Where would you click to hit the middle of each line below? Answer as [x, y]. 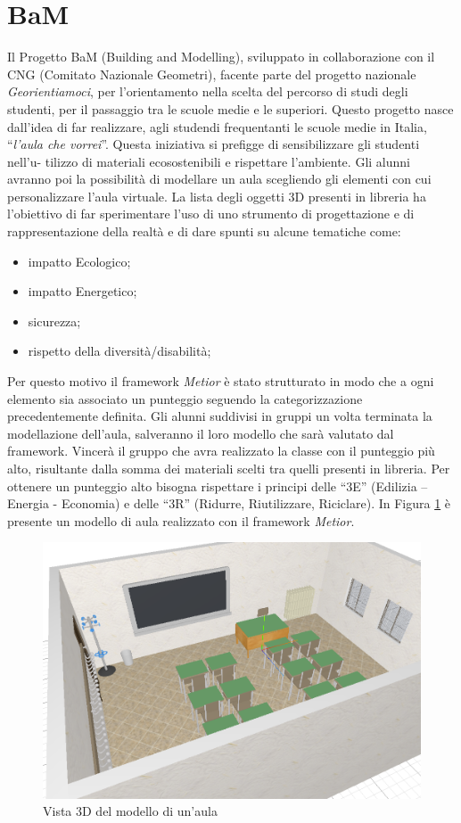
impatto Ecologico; [79, 261]
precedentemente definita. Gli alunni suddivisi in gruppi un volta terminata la [220, 416]
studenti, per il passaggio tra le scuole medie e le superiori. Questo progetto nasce [230, 108]
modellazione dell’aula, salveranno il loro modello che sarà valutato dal [201, 433]
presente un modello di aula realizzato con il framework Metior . [181, 520]
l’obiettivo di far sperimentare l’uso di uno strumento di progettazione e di [211, 214]
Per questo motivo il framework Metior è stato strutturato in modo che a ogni [221, 381]
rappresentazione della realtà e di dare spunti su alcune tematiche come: [204, 231]
